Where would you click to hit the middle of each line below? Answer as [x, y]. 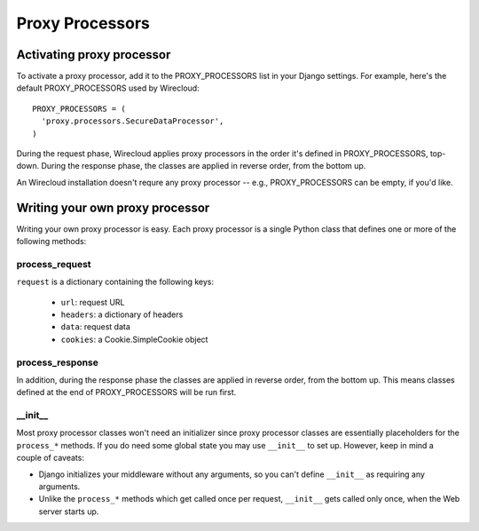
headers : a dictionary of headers [122, 314]
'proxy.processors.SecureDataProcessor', [133, 121]
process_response [58, 362]
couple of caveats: [50, 458]
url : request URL [93, 302]
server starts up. [69, 511]
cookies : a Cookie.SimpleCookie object [134, 339]
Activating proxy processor [94, 55]
